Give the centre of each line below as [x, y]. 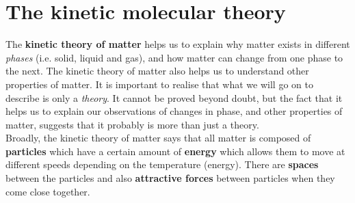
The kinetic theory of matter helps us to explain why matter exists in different [178, 44]
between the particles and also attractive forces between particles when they [170, 178]
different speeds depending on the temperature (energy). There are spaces [162, 164]
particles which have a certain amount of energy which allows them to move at [175, 151]
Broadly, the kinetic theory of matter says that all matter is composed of [158, 138]
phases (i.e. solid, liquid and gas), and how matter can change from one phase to [174, 57]
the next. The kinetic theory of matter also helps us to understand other [157, 71]
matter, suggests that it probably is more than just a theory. [132, 124]
